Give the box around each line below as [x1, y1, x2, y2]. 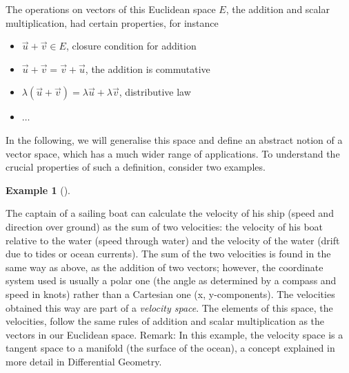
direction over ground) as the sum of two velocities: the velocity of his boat [6, 219, 323, 233]
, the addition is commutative [85, 61, 210, 76]
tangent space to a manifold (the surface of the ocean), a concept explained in [6, 341, 335, 355]
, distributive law [119, 85, 191, 99]
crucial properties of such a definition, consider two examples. [6, 160, 266, 174]
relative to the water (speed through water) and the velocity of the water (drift [6, 233, 340, 247]
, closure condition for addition [66, 39, 197, 53]
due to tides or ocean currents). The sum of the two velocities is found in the [6, 246, 331, 261]
